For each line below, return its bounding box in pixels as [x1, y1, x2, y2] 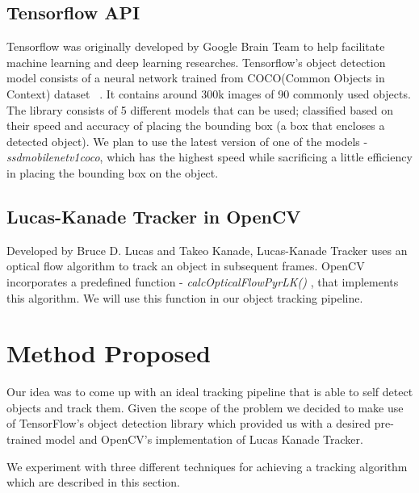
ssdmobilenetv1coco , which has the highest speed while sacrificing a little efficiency [6, 148, 413, 165]
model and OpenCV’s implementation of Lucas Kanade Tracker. [45, 431, 363, 448]
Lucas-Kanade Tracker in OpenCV [6, 203, 301, 228]
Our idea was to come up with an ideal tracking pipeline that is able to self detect [6, 383, 413, 400]
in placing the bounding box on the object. [6, 164, 219, 181]
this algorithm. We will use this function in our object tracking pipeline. [6, 289, 363, 306]
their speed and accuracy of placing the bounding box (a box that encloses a [6, 117, 385, 134]
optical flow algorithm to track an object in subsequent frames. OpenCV [6, 257, 365, 274]
